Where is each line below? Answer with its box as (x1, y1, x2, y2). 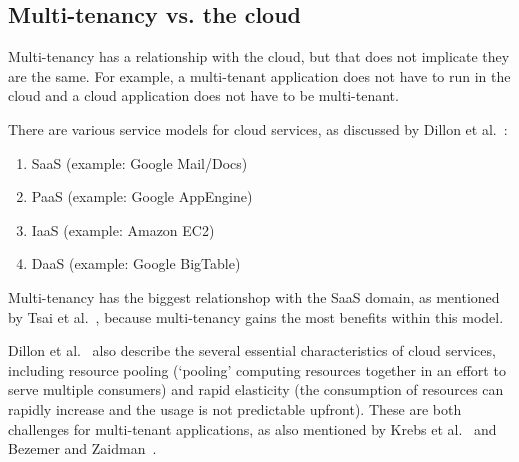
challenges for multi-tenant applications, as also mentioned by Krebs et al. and (8, 418, 497, 439)
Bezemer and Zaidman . (8, 438, 157, 459)
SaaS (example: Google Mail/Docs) (31, 152, 248, 173)
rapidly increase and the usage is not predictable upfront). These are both (8, 398, 462, 419)
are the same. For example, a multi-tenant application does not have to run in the (8, 65, 511, 86)
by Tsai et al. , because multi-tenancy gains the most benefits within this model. (8, 306, 504, 327)
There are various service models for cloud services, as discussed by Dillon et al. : (8, 118, 508, 139)
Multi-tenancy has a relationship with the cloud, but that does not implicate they (8, 46, 510, 67)
